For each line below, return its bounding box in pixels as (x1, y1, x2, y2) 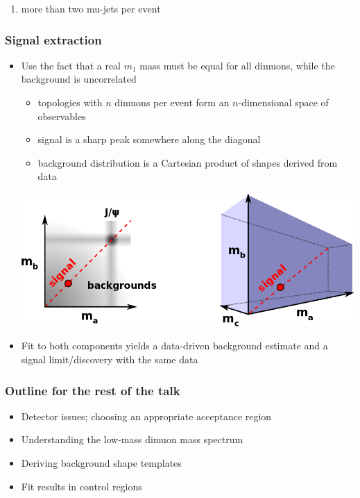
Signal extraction (5, 31, 102, 48)
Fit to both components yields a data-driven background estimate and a (21, 338, 328, 353)
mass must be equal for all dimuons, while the (139, 58, 335, 72)
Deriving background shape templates (21, 456, 182, 470)
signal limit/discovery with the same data (21, 352, 198, 366)
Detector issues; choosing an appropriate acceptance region (21, 408, 272, 423)
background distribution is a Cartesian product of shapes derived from (37, 155, 338, 169)
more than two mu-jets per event (21, 1, 161, 15)
